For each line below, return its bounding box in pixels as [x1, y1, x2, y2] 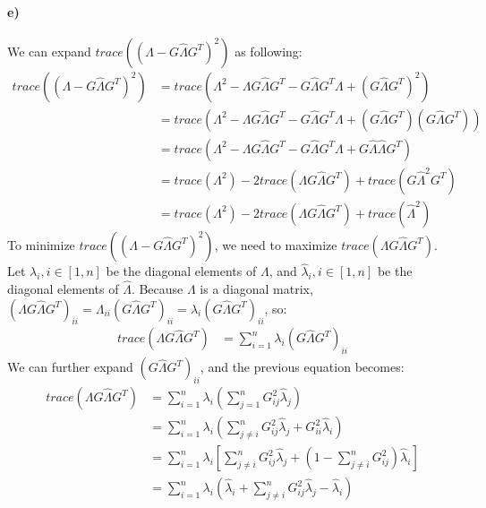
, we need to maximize [214, 235, 337, 254]
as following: [234, 41, 303, 60]
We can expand [7, 41, 91, 60]
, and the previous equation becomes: [200, 357, 405, 376]
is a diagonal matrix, [200, 279, 313, 297]
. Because [131, 279, 183, 297]
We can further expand [7, 357, 133, 376]
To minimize [7, 235, 75, 254]
